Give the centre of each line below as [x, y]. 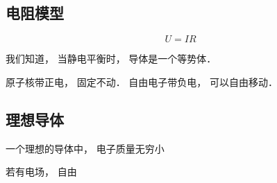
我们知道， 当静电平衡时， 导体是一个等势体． [111, 59]
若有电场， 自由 [41, 172]
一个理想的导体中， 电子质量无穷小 [85, 148]
